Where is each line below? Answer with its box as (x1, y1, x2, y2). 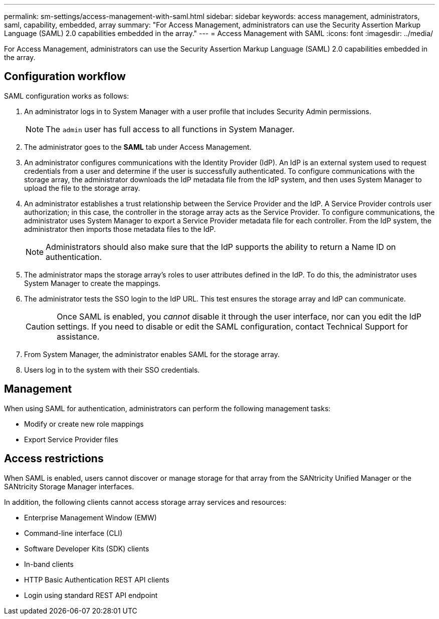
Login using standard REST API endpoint (24, 590, 158, 599)
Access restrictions (4, 452, 104, 465)
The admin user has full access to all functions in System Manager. (46, 124, 295, 134)
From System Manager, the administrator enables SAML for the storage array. (24, 350, 280, 359)
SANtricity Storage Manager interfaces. (4, 482, 134, 491)
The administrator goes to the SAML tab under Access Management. (24, 142, 252, 151)
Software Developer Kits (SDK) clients (24, 544, 149, 553)
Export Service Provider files (24, 435, 118, 444)
